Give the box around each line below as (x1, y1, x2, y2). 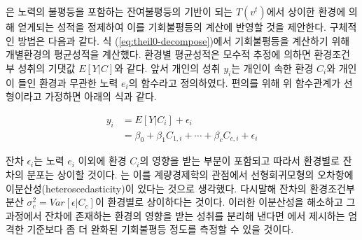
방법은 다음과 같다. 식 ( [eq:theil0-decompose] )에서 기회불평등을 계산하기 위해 (18, 33, 350, 48)
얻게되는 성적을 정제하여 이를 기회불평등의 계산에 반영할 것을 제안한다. (18, 20, 327, 34)
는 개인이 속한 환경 (231, 60, 314, 75)
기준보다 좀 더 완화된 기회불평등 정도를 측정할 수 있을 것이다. (27, 222, 294, 237)
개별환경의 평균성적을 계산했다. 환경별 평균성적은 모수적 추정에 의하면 (6, 47, 311, 62)
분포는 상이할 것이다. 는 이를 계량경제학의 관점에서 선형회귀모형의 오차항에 (27, 167, 354, 182)
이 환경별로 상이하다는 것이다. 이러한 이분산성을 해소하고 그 (95, 195, 356, 209)
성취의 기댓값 (18, 60, 76, 75)
